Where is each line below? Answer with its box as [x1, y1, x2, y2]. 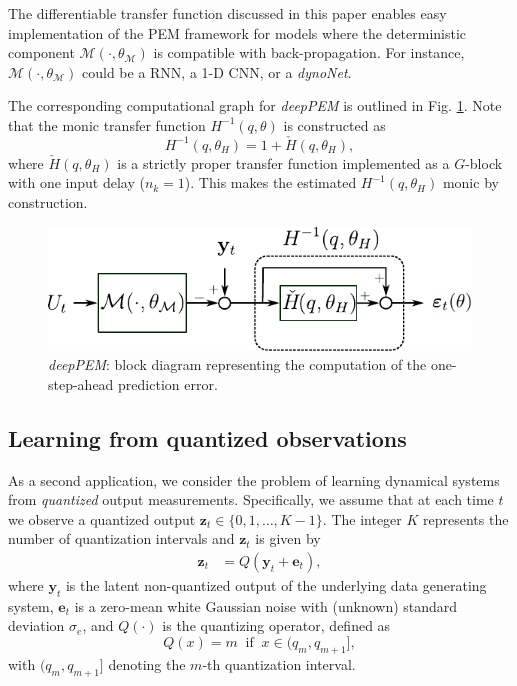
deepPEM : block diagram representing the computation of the [48, 354, 427, 375]
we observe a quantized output [8, 508, 196, 529]
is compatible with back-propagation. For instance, [153, 42, 465, 63]
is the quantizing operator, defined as [162, 615, 391, 636]
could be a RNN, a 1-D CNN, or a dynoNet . [81, 61, 352, 82]
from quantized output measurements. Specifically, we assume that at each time [8, 489, 494, 510]
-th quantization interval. [202, 653, 356, 674]
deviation [8, 615, 65, 636]
